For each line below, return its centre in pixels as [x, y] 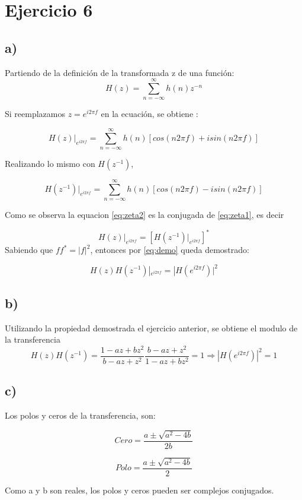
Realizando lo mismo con [50, 164]
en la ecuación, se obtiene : [150, 114]
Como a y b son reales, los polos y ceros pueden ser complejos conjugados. [139, 490]
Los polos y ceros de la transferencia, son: [80, 415]
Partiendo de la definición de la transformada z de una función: [120, 72]
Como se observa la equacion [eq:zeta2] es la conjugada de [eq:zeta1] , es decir [144, 215]
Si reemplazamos [35, 114]
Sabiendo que [29, 250]
